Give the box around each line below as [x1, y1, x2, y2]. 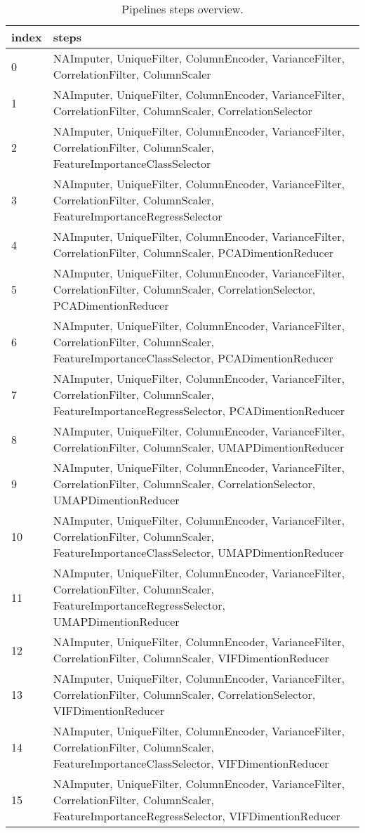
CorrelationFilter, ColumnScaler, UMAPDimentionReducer [53, 439, 345, 455]
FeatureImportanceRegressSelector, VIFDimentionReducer [53, 808, 340, 824]
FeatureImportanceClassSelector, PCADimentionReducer [53, 350, 333, 366]
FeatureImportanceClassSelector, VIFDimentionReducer [53, 755, 329, 771]
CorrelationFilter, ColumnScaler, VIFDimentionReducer [53, 650, 329, 666]
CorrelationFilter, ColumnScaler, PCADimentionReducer [53, 244, 334, 261]
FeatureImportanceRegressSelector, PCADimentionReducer [53, 402, 345, 419]
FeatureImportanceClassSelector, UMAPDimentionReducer [53, 544, 344, 560]
